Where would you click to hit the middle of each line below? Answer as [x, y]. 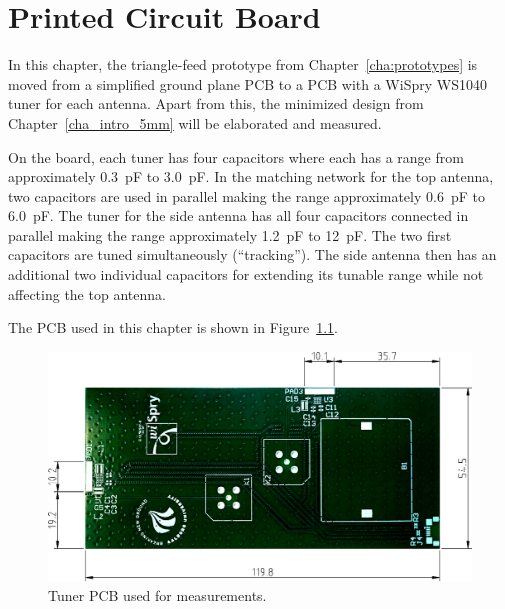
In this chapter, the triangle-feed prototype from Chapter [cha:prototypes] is [243, 64]
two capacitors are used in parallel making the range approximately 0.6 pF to [246, 195]
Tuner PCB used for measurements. [157, 595]
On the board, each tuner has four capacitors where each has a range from [236, 156]
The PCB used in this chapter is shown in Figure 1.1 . [173, 327]
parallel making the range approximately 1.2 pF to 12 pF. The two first [230, 234]
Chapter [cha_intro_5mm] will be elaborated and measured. [195, 122]
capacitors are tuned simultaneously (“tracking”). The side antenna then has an [252, 254]
